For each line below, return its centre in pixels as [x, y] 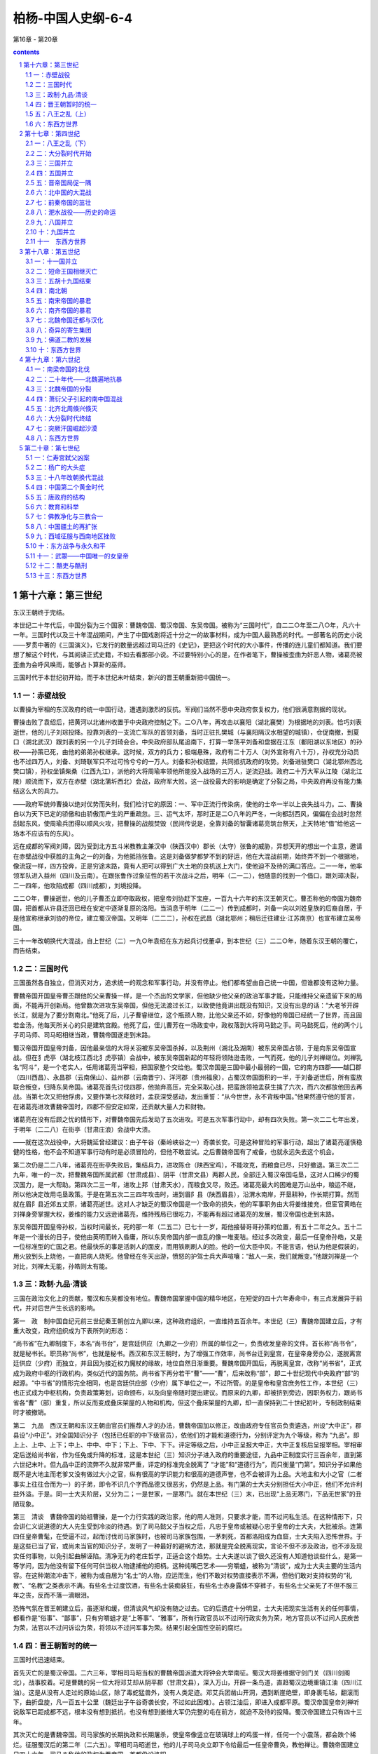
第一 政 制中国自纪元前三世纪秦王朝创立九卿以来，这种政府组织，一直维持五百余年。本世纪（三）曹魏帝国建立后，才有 [188, 1321]
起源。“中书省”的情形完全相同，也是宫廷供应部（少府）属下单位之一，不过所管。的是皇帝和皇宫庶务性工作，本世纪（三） [187, 1383]
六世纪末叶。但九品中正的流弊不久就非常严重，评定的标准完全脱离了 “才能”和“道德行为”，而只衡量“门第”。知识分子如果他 [187, 1465]
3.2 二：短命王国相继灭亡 [62, 271]
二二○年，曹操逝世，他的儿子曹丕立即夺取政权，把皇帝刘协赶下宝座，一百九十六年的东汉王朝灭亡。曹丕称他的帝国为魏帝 [187, 899]
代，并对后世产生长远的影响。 [56, 1308]
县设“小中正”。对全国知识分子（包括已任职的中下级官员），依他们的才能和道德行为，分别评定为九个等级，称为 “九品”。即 [186, 1435]
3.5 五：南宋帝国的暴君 [58, 300]
